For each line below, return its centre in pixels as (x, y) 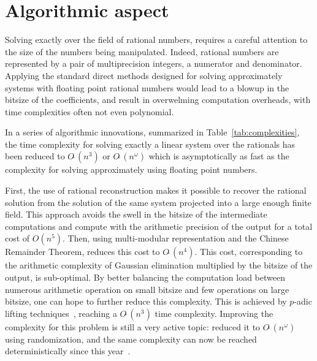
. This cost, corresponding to (249, 252)
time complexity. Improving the (214, 313)
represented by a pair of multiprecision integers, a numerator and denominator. (154, 63)
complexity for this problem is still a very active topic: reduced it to (133, 326)
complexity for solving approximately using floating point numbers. (131, 169)
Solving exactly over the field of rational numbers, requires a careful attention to (156, 40)
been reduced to (35, 156)
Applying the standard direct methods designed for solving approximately (144, 75)
